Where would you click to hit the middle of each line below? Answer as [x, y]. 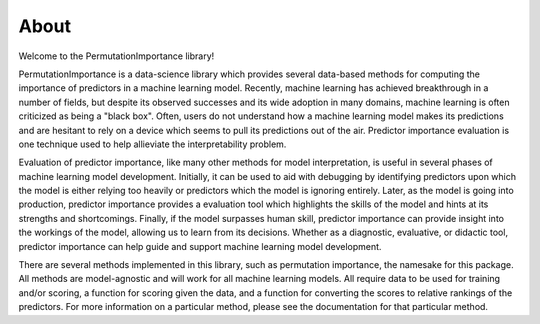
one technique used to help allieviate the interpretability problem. [152, 144]
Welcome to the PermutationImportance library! [116, 56]
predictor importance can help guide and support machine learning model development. [200, 246]
